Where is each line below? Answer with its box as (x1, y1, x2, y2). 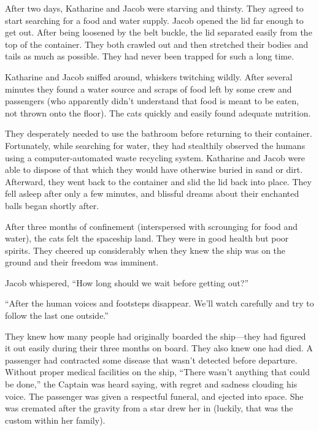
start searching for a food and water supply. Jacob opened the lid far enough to (5, 13, 304, 26)
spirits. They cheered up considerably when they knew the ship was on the (5, 243, 286, 256)
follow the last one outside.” (5, 309, 109, 322)
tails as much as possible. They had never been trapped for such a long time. (5, 50, 294, 63)
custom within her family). (5, 413, 106, 426)
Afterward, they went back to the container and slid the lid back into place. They (5, 175, 312, 188)
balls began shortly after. (5, 199, 99, 212)
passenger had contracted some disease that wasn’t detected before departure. (5, 353, 298, 366)
